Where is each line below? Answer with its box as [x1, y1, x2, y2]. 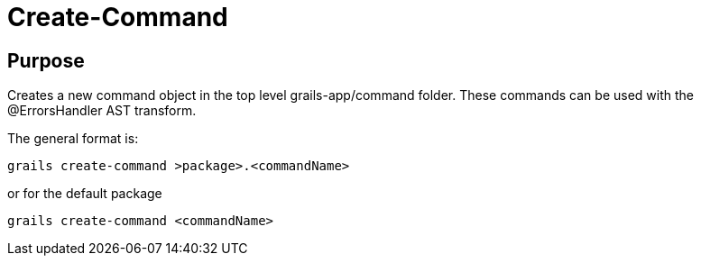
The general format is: [7, 131, 139, 147]
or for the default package [7, 186, 162, 202]
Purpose [7, 49, 85, 72]
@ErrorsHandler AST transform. [7, 103, 197, 119]
